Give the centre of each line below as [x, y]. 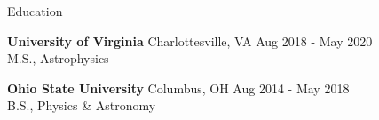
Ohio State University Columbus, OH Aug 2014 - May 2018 [178, 88]
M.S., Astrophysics [58, 58]
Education [35, 11]
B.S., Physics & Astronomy [82, 105]
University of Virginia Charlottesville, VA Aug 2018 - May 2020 [190, 40]
